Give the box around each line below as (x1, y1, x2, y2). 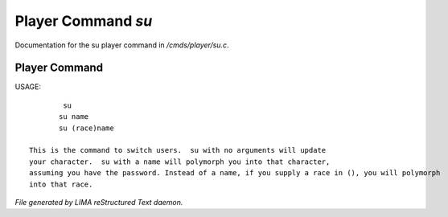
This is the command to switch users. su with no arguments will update (29, 145, 327, 155)
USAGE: (14, 82, 42, 92)
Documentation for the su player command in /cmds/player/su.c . (14, 40, 229, 50)
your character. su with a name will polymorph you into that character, (29, 157, 331, 166)
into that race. (29, 179, 93, 189)
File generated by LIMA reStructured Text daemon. (14, 197, 183, 207)
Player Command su (14, 12, 153, 30)
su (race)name (59, 123, 114, 133)
